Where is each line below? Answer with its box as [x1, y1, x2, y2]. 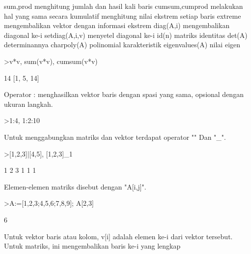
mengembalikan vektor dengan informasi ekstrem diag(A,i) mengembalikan [4, 20, 230, 31]
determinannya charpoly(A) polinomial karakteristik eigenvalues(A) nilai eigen [4, 39, 241, 50]
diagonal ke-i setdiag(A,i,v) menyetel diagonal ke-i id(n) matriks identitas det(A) [4, 30, 248, 40]
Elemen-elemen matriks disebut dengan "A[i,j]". [4, 181, 146, 191]
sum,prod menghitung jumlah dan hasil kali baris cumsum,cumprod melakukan [4, 1, 243, 11]
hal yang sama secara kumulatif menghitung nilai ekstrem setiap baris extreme [4, 10, 241, 21]
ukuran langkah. [4, 98, 53, 109]
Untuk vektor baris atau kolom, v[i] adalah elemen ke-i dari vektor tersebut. [4, 231, 233, 241]
